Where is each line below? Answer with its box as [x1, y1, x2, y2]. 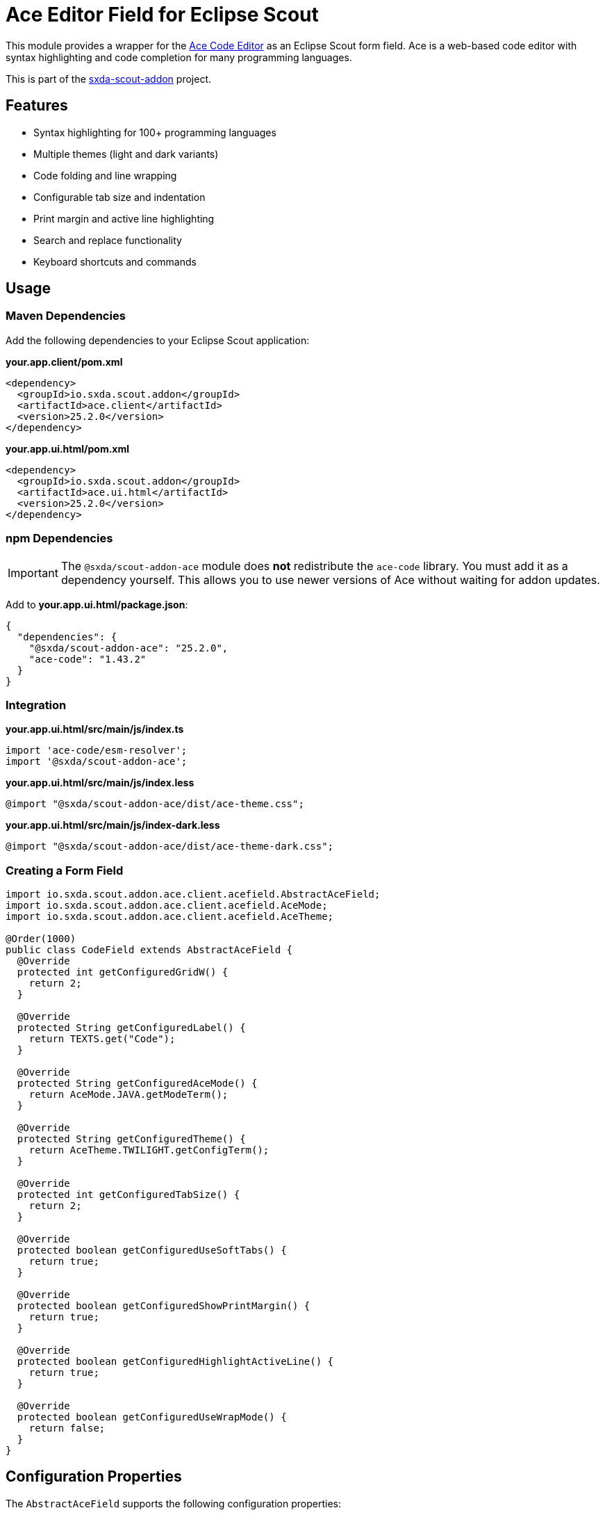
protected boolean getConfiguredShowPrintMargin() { [17, 1300, 310, 1312]
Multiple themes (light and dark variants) [33, 147, 219, 160]
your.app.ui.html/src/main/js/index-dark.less [6, 819, 220, 832]
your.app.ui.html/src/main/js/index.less [6, 777, 194, 789]
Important [8, 565, 58, 580]
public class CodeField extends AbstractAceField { [6, 944, 293, 956]
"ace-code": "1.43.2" [28, 653, 147, 665]
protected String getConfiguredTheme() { [17, 1133, 246, 1145]
